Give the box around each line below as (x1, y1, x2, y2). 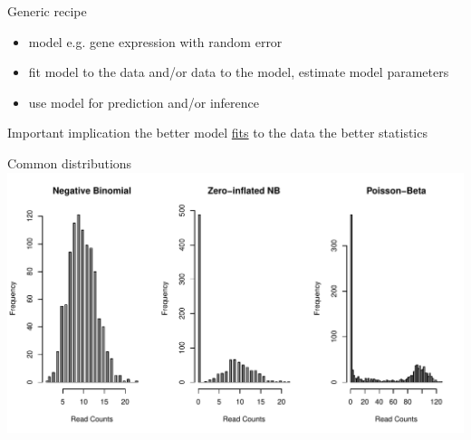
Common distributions (7, 153, 132, 172)
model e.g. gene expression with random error (28, 32, 283, 51)
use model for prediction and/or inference (28, 92, 259, 111)
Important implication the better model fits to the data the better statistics (7, 123, 428, 142)
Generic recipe (7, 2, 87, 20)
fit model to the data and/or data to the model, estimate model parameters (28, 62, 449, 81)
